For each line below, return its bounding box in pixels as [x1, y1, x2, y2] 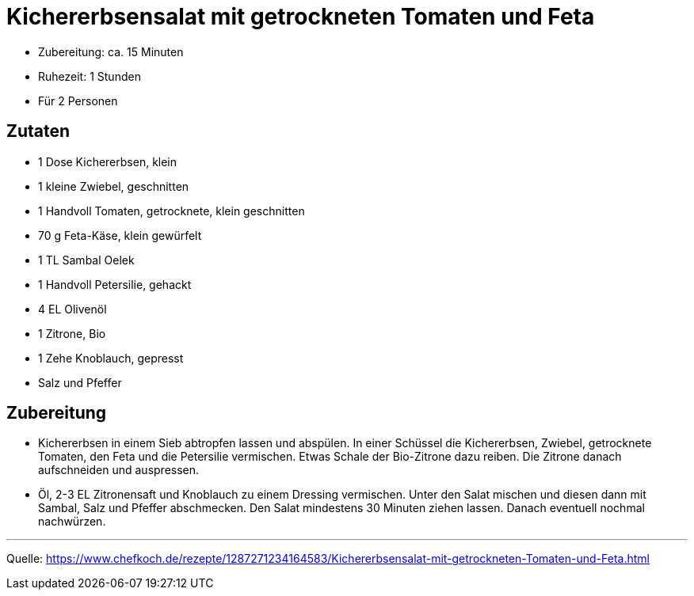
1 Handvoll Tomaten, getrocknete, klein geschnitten [38, 203, 305, 218]
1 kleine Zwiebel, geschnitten [38, 179, 189, 193]
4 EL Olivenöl [38, 302, 107, 316]
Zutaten [6, 121, 71, 142]
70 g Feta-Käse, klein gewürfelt [38, 228, 202, 242]
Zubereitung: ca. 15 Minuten [38, 44, 184, 59]
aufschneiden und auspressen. [38, 463, 200, 477]
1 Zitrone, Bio [38, 326, 106, 340]
